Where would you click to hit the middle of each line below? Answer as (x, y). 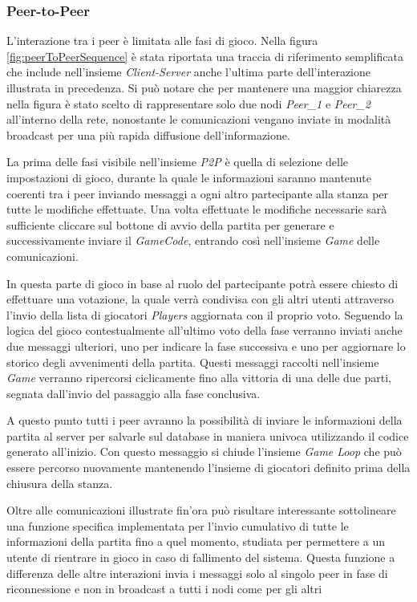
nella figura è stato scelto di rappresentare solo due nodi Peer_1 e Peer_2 (188, 103)
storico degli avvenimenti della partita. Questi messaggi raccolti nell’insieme (193, 362)
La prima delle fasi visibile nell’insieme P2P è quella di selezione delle (178, 162)
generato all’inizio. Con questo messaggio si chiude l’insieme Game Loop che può (204, 451)
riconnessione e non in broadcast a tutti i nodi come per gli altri (164, 589)
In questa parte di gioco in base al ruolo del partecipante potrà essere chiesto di (202, 283)
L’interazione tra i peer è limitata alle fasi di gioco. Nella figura (162, 41)
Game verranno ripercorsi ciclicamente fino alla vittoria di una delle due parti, (199, 378)
